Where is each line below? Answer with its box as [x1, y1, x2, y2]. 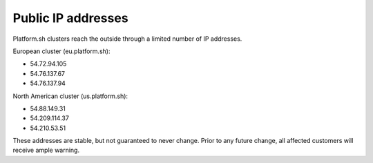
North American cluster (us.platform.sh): [12, 92, 128, 100]
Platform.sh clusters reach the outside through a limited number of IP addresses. [12, 35, 242, 43]
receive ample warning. [12, 146, 79, 155]
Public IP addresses [12, 10, 128, 26]
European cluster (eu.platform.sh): [12, 47, 111, 55]
